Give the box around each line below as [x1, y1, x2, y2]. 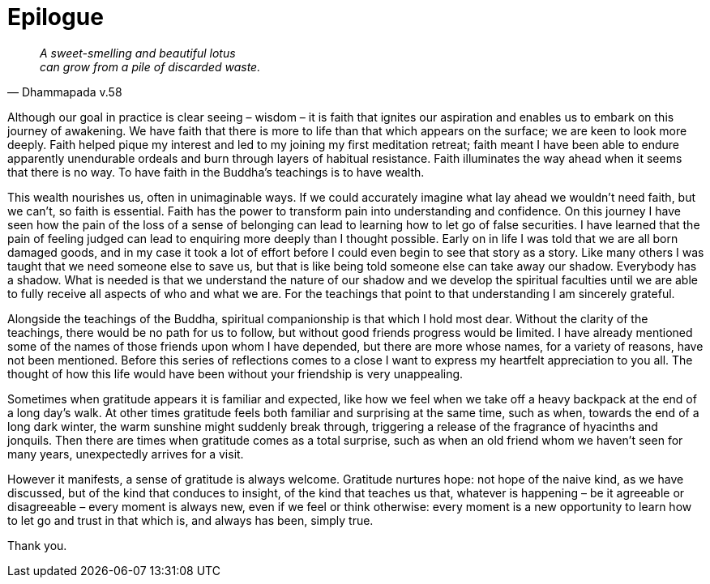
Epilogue [7, 3, 104, 31]
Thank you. [7, 538, 67, 552]
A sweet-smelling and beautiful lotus [40, 45, 236, 60]
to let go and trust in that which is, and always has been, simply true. [7, 513, 374, 527]
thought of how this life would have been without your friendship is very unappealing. [7, 366, 464, 381]
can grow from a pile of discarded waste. [40, 59, 261, 74]
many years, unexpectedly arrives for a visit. [7, 446, 244, 461]
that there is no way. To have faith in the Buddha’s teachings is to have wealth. [7, 164, 425, 179]
